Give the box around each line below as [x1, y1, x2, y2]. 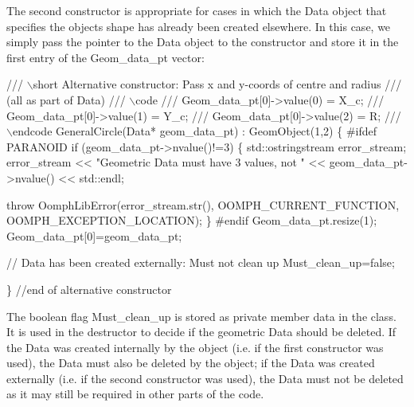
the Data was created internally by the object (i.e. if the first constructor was [6, 339, 384, 355]
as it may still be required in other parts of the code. [6, 385, 264, 402]
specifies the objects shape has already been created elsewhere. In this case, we [6, 18, 391, 34]
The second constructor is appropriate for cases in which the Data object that [6, 2, 387, 18]
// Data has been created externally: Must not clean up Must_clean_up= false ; [6, 254, 395, 271]
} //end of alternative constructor [6, 280, 172, 297]
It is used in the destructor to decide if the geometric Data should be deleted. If [6, 323, 396, 340]
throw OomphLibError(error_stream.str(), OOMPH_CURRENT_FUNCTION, [6, 196, 400, 213]
